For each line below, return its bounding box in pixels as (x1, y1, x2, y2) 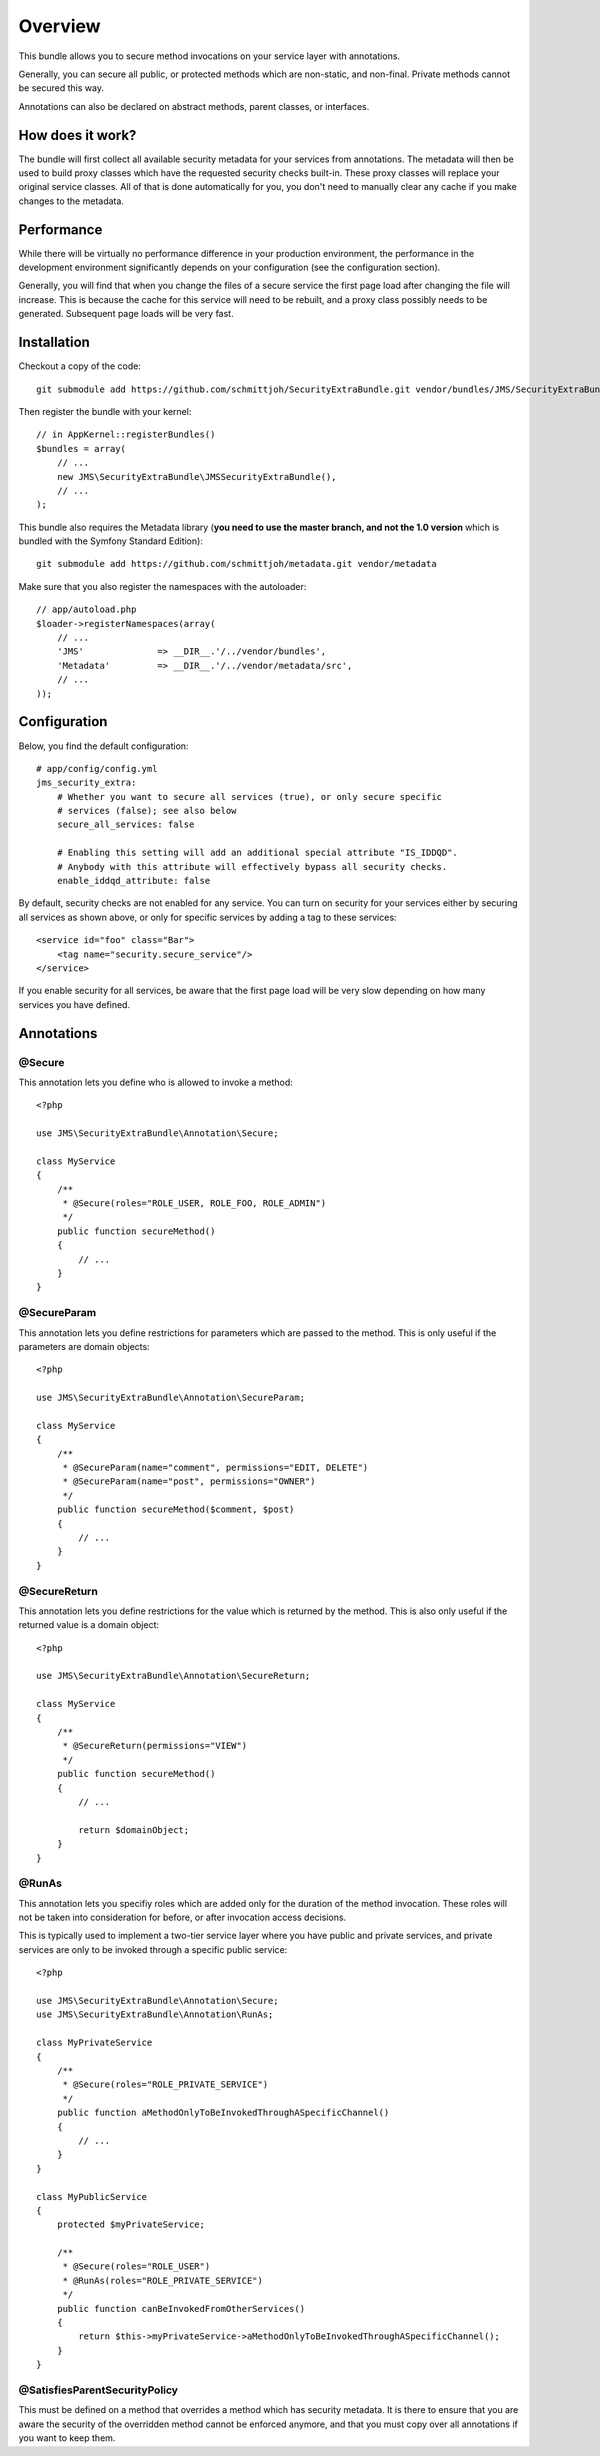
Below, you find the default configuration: (18, 740, 189, 752)
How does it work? (18, 126, 137, 144)
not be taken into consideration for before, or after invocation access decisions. (18, 1911, 347, 1924)
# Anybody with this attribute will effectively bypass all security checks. (56, 861, 448, 872)
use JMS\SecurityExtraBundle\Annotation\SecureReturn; (36, 1670, 311, 1682)
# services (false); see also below (56, 805, 237, 817)
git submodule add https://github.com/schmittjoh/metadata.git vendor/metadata (36, 558, 437, 570)
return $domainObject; (78, 1824, 190, 1835)
